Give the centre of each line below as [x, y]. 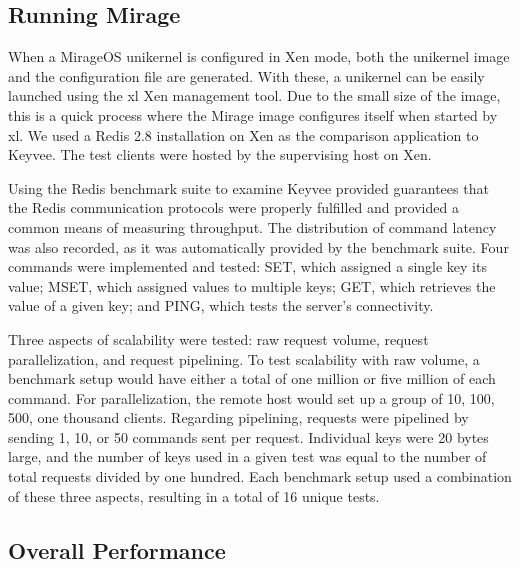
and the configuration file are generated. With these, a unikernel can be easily [246, 75]
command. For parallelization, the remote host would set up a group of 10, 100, [251, 397]
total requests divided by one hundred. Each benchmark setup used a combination [260, 476]
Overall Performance [117, 549]
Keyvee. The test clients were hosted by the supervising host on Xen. [220, 154]
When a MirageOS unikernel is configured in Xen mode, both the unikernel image [259, 56]
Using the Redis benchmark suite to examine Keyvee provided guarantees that [248, 187]
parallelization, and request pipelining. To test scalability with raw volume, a [244, 358]
